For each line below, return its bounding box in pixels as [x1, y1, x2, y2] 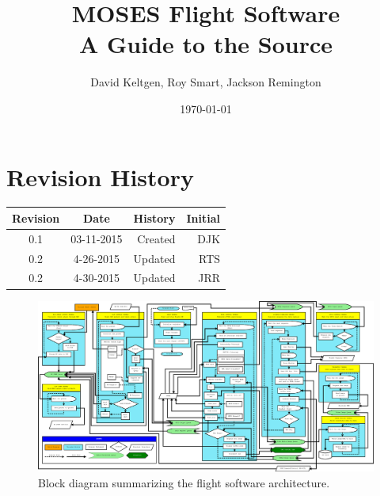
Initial [186, 209, 221, 226]
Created [137, 230, 176, 246]
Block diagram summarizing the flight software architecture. [38, 474, 330, 490]
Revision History [6, 160, 194, 193]
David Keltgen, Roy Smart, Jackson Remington [90, 74, 321, 90]
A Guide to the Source [78, 28, 332, 60]
